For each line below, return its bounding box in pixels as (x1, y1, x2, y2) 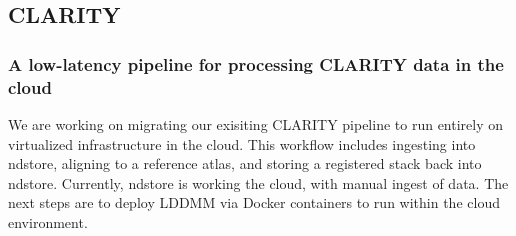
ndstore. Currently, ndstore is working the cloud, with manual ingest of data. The (8, 172, 509, 193)
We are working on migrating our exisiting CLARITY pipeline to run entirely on (8, 113, 504, 134)
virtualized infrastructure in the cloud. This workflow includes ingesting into (8, 133, 476, 154)
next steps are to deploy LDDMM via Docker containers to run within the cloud (8, 192, 500, 213)
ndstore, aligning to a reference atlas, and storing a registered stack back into (8, 153, 482, 174)
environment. (8, 211, 88, 232)
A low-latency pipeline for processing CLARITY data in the (8, 51, 504, 76)
